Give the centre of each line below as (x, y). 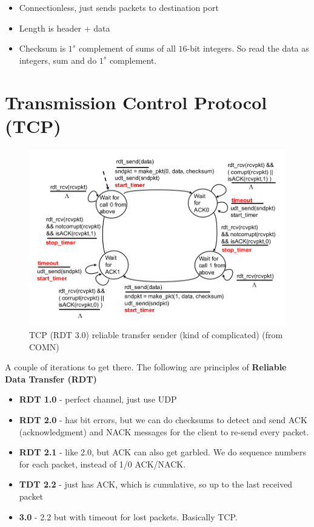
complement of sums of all (127, 48)
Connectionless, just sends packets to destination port (119, 7)
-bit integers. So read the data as (248, 48)
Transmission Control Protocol (136, 102)
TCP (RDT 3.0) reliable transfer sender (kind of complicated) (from (156, 334)
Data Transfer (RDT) (51, 379)
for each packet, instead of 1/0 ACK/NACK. (102, 464)
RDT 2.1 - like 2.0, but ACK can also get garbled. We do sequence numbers (163, 452)
